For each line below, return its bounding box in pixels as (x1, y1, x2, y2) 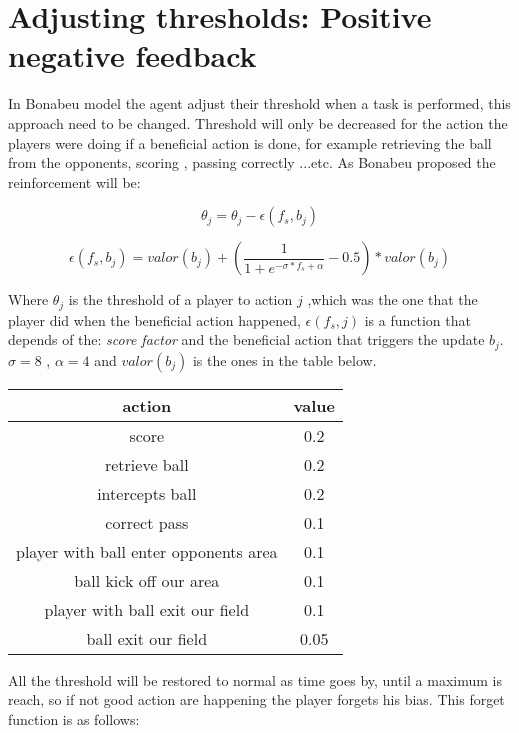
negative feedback (8, 35, 257, 76)
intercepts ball (97, 481, 197, 505)
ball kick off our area (74, 568, 220, 592)
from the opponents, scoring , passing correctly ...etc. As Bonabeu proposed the (8, 152, 496, 173)
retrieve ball (104, 452, 189, 476)
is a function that (364, 309, 471, 330)
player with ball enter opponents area (16, 539, 278, 563)
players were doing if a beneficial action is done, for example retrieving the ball (8, 132, 492, 153)
